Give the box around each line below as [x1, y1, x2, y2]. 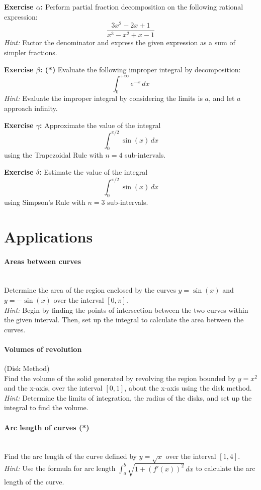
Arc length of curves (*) [4, 422, 90, 432]
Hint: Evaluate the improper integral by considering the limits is [4, 93, 203, 103]
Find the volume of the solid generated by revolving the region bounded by [4, 373, 236, 383]
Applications [4, 226, 93, 247]
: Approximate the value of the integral [40, 119, 161, 130]
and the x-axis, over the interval [4, 383, 103, 393]
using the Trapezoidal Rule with [4, 150, 103, 160]
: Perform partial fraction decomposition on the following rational [40, 2, 243, 12]
